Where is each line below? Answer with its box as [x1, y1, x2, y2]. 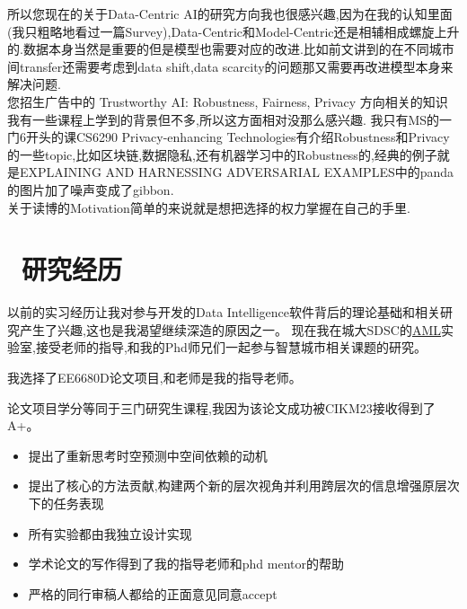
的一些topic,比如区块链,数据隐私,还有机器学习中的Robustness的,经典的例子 [7, 145, 437, 163]
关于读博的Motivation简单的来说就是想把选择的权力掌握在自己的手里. [7, 198, 410, 216]
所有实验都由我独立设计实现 [28, 524, 192, 543]
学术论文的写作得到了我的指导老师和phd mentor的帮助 [28, 554, 345, 573]
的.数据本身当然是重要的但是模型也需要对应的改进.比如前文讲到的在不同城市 [7, 40, 454, 58]
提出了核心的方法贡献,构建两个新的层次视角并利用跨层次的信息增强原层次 [28, 476, 460, 495]
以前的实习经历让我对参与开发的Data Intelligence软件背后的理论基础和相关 [7, 303, 441, 322]
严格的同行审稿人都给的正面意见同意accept [28, 584, 278, 603]
